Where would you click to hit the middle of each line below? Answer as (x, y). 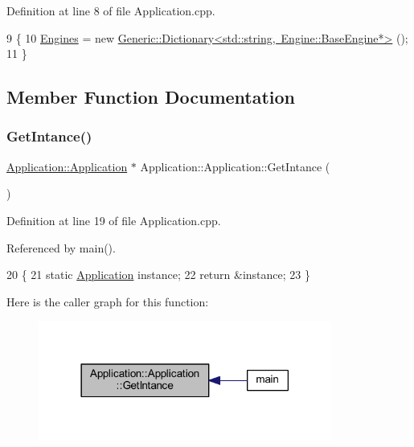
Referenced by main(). (61, 247)
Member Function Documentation (151, 97)
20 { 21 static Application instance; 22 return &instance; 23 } (158, 275)
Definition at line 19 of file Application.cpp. (114, 220)
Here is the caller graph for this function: (108, 301)
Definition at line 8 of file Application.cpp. (111, 10)
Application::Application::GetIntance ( (235, 166)
